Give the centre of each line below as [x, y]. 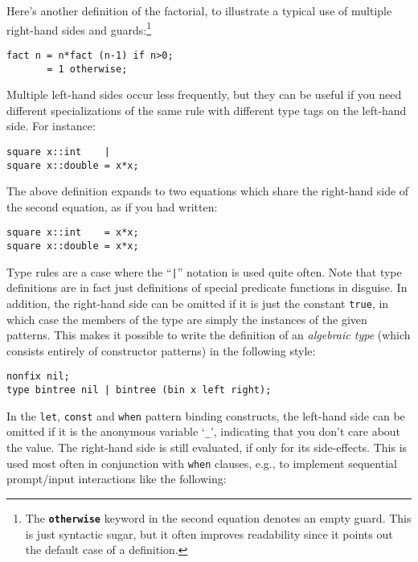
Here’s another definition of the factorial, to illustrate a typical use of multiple [199, 10]
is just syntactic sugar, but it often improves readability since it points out [209, 533]
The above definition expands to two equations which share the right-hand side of [208, 191]
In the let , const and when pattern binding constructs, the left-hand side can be [206, 415]
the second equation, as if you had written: [112, 206]
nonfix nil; [38, 377]
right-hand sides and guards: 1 [79, 28]
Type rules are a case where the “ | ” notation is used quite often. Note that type [204, 271]
